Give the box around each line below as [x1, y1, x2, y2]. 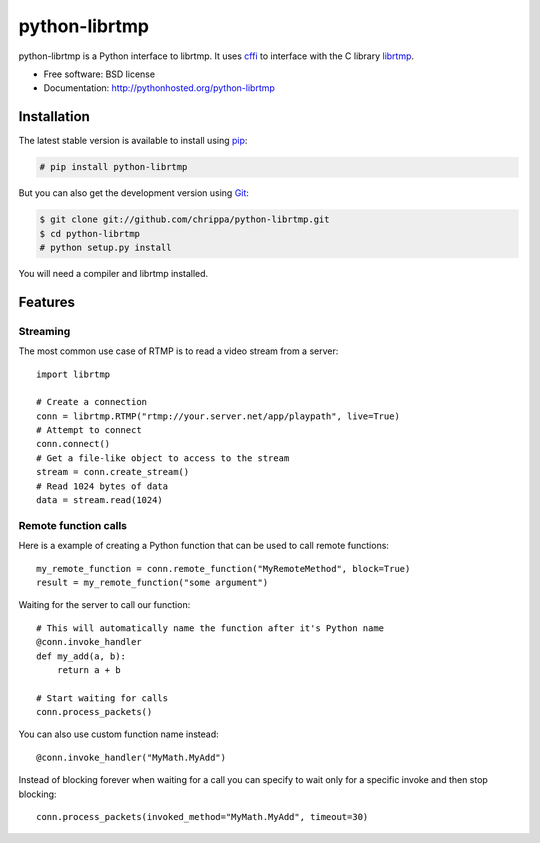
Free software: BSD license [43, 68, 155, 80]
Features [18, 293, 75, 310]
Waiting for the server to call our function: [18, 599, 191, 611]
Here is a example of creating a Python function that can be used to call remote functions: [18, 540, 390, 552]
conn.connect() [36, 438, 111, 450]
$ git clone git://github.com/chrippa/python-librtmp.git [39, 214, 330, 225]
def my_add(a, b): [36, 650, 127, 662]
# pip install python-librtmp [39, 161, 188, 173]
